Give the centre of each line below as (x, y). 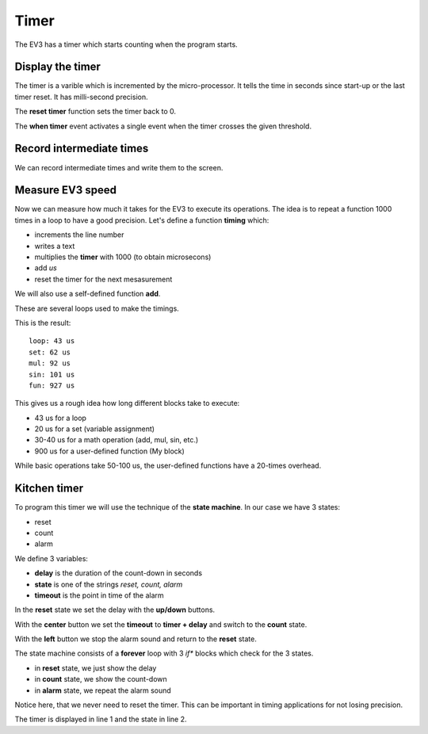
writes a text (55, 246)
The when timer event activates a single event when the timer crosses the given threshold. (163, 126)
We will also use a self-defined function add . (88, 294)
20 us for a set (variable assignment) (94, 429)
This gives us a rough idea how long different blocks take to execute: (127, 403)
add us (46, 268)
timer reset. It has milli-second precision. (81, 97)
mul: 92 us (50, 363)
